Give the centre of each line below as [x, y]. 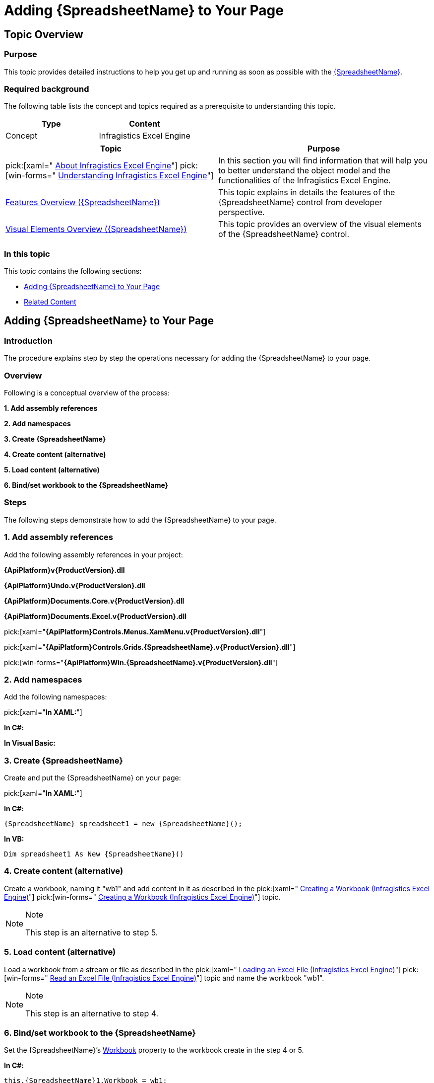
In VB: [14, 839]
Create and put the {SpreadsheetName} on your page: [93, 778]
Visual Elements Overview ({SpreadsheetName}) [96, 229]
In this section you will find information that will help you [323, 161]
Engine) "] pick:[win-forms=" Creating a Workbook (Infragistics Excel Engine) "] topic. [142, 897]
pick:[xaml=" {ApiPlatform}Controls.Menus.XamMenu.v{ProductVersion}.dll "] [135, 631]
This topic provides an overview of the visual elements [320, 224]
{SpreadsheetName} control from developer [300, 202]
